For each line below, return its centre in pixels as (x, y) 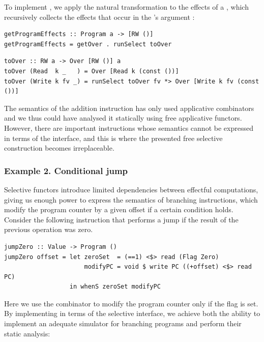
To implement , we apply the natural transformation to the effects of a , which (126, 7)
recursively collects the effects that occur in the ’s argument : (99, 17)
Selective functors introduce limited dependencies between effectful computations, (131, 189)
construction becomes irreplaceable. (59, 148)
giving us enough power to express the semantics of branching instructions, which (131, 199)
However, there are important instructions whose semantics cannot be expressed (129, 127)
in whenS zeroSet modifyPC (115, 287)
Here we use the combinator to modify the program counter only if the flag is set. (131, 303)
